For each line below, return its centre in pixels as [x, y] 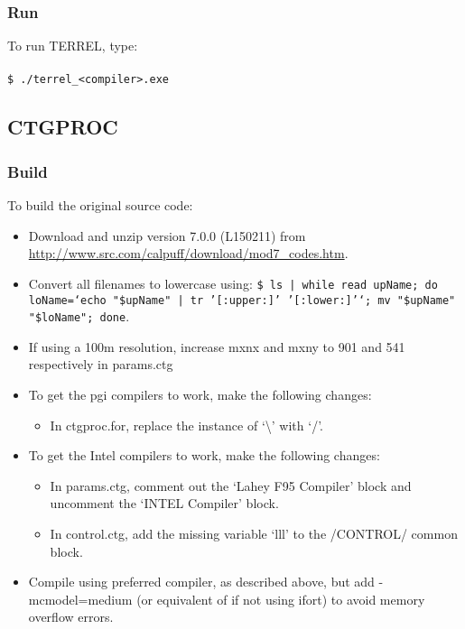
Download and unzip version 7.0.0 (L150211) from [167, 235]
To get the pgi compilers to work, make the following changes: [200, 394]
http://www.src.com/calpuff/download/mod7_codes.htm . [188, 253]
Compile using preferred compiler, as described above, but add [201, 582]
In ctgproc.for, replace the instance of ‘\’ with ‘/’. [186, 425]
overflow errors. [71, 617]
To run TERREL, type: [73, 46]
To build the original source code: [100, 205]
